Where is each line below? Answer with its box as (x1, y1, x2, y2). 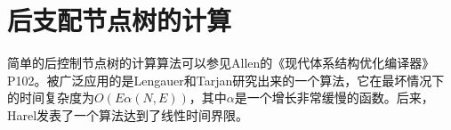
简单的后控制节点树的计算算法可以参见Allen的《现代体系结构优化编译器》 (7, 53, 435, 72)
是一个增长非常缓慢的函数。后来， (234, 88, 434, 107)
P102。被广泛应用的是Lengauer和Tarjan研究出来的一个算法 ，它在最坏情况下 (7, 70, 445, 89)
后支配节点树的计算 (7, 2, 232, 38)
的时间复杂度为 (7, 88, 94, 107)
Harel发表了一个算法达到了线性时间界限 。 (7, 105, 249, 124)
